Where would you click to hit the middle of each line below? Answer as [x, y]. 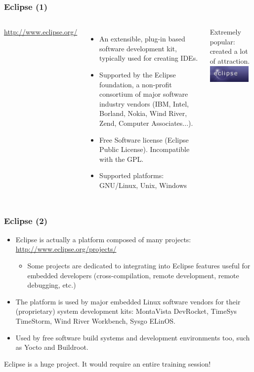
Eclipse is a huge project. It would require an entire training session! [107, 363]
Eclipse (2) [26, 221]
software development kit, [138, 48]
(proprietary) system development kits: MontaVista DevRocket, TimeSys [126, 311]
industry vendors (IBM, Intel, [144, 103]
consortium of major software [144, 94]
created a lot [229, 51]
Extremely [225, 32]
